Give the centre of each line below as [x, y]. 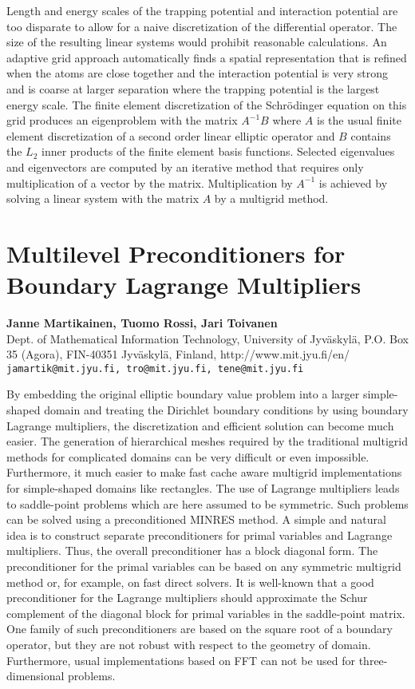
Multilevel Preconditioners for [176, 253]
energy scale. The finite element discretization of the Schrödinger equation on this [207, 104]
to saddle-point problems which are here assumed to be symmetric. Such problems [207, 503]
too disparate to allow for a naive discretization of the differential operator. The [202, 26]
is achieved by [353, 182]
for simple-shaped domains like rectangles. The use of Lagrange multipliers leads [203, 488]
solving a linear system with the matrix [103, 198]
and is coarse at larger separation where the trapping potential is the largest [193, 88]
